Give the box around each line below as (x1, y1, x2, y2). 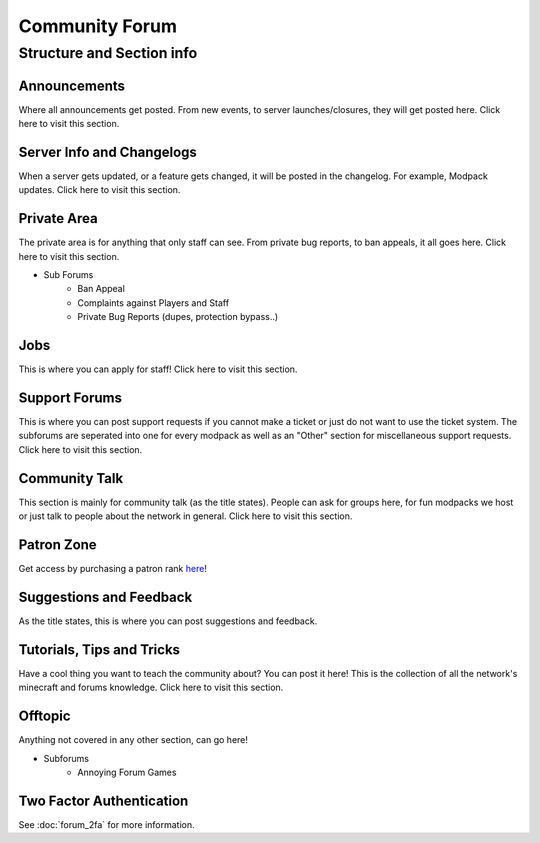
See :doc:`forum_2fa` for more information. (18, 818, 195, 830)
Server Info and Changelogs (18, 143, 197, 160)
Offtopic (18, 708, 71, 725)
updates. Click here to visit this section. (18, 184, 181, 196)
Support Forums (18, 389, 122, 406)
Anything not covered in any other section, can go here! (18, 734, 249, 746)
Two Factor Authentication (18, 792, 189, 809)
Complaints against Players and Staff (77, 296, 230, 309)
